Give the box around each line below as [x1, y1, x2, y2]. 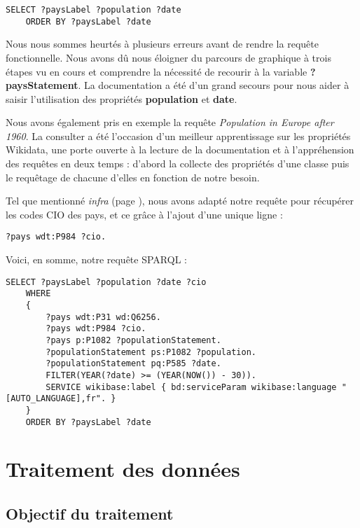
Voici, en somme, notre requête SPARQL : [6, 252, 187, 267]
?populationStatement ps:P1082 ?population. [46, 347, 256, 357]
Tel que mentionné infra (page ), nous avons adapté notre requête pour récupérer [6, 193, 354, 208]
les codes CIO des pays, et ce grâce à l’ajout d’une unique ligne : [6, 207, 283, 221]
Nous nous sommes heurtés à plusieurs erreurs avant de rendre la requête [6, 36, 319, 51]
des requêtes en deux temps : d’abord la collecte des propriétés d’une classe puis [6, 156, 349, 171]
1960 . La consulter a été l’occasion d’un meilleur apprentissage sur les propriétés [6, 128, 351, 143]
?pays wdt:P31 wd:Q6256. [46, 312, 161, 322]
